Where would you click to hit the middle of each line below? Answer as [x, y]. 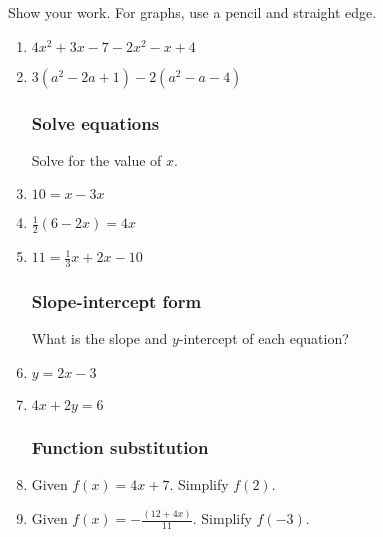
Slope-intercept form [116, 300]
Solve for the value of [96, 159]
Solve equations [95, 122]
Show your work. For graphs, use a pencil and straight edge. [192, 12]
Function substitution [120, 446]
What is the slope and [99, 338]
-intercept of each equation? [263, 338]
